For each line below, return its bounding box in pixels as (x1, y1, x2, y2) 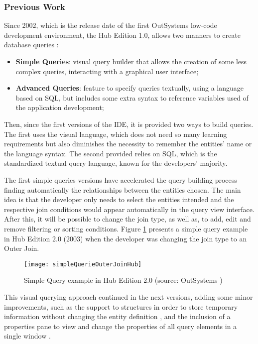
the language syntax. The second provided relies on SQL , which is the (4, 148, 217, 158)
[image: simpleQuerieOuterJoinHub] (24, 260, 142, 268)
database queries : (4, 39, 59, 50)
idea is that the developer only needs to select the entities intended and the (4, 194, 234, 205)
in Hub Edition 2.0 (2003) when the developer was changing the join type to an (4, 233, 247, 243)
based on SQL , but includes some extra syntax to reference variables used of (15, 92, 249, 103)
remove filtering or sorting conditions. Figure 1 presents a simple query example (4, 223, 248, 233)
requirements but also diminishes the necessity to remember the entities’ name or (4, 138, 252, 149)
